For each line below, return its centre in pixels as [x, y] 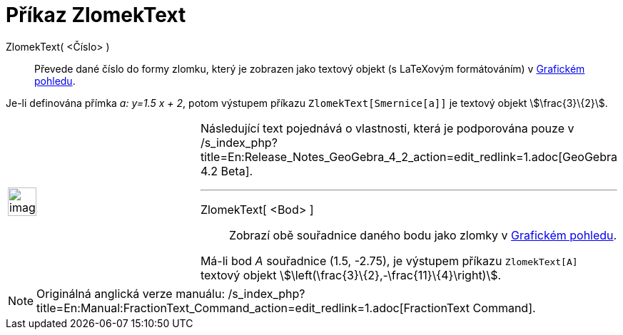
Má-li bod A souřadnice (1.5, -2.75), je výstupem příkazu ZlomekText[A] [389, 261]
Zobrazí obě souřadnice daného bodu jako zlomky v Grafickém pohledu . [423, 235]
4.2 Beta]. [227, 171]
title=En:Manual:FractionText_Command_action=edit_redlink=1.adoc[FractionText [253, 308]
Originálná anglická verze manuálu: [131, 293]
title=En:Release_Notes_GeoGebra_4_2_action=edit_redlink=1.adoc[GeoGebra [409, 156]
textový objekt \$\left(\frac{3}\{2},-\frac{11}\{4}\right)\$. [351, 275]
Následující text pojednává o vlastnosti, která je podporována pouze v [387, 128]
